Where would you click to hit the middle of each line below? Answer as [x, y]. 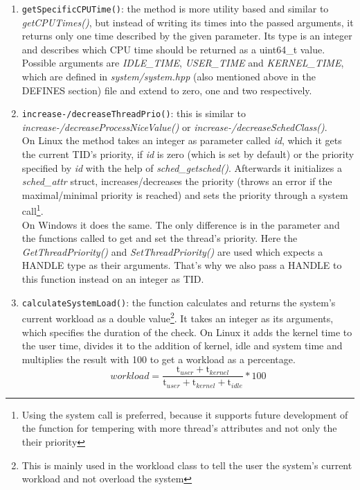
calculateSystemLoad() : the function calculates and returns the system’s [179, 302]
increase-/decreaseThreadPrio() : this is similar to [134, 113]
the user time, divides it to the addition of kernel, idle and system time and [182, 345]
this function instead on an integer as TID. [113, 279]
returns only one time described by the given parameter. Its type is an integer [187, 36]
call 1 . [33, 210]
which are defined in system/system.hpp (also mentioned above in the [169, 77]
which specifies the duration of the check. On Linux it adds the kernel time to [187, 332]
